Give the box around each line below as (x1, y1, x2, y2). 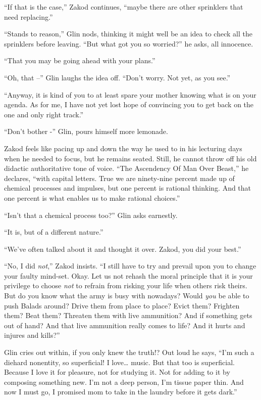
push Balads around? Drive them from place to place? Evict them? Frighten (4, 300, 240, 310)
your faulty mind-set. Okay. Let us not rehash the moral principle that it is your (4, 270, 253, 281)
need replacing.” (4, 11, 53, 22)
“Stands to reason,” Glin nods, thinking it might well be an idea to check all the (4, 28, 252, 39)
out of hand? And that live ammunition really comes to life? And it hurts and (4, 320, 245, 330)
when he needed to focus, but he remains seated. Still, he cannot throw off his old (4, 153, 257, 163)
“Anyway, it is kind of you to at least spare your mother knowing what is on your (4, 89, 256, 100)
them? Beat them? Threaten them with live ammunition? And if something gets (4, 310, 252, 321)
